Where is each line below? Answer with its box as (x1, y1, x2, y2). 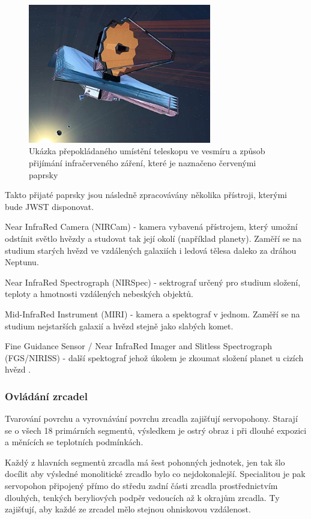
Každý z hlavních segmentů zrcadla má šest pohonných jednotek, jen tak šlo (5, 455, 285, 468)
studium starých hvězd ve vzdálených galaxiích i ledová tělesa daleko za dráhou (5, 244, 297, 256)
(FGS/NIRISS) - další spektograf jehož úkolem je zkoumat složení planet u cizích (5, 351, 304, 364)
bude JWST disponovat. (5, 200, 94, 212)
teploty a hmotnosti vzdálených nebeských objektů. (5, 287, 194, 300)
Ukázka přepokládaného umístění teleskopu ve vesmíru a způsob (29, 145, 265, 157)
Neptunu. (5, 256, 39, 268)
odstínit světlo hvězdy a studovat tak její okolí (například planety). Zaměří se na (5, 232, 301, 244)
